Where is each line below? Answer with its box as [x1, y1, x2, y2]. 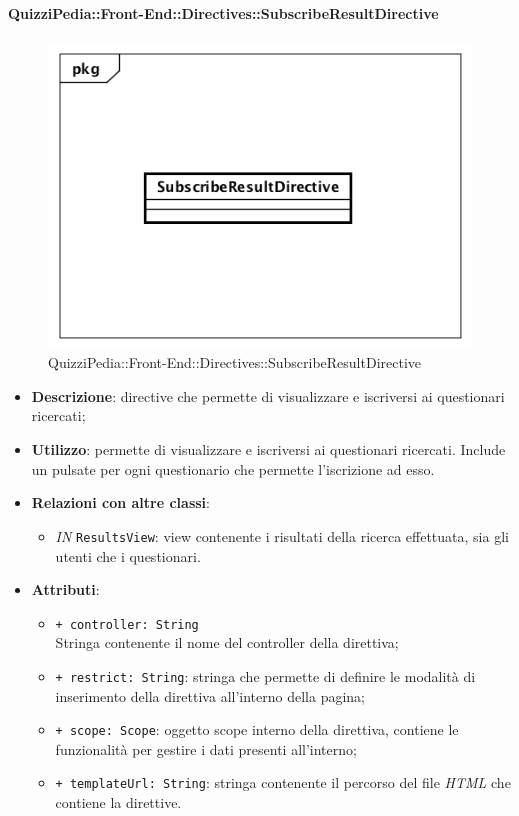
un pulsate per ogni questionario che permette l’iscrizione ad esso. [31, 458, 435, 479]
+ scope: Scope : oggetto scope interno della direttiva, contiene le [55, 719, 459, 740]
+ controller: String [55, 617, 199, 632]
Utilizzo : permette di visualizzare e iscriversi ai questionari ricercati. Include [31, 439, 506, 460]
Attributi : [31, 579, 100, 600]
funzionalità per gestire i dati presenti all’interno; [55, 738, 357, 759]
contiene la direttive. [55, 792, 182, 813]
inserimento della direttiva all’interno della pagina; [55, 685, 365, 706]
